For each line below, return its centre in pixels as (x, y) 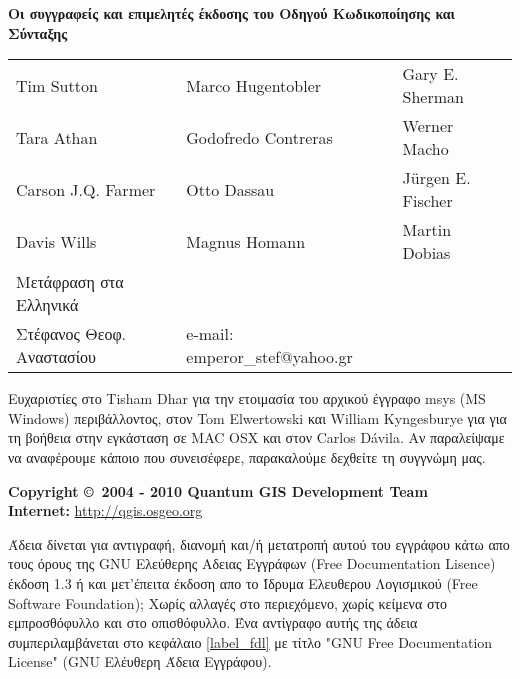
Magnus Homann (246, 241)
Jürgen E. (436, 178)
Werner (428, 126)
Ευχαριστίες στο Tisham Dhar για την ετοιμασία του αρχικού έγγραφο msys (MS (247, 398)
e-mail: (210, 334)
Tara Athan (57, 137)
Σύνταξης (38, 32)
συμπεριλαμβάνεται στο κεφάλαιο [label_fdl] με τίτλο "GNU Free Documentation (250, 641)
